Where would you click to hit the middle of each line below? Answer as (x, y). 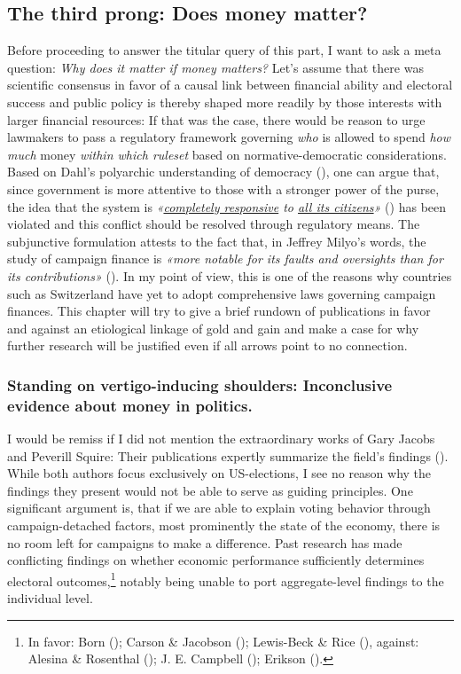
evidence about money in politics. (130, 405)
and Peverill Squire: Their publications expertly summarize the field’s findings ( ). (228, 455)
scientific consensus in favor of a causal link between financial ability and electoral (230, 85)
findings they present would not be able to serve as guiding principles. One (210, 490)
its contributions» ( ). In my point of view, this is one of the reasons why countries (230, 275)
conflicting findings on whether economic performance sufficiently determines (216, 560)
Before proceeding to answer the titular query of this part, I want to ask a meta (224, 50)
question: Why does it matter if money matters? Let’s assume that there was (215, 67)
